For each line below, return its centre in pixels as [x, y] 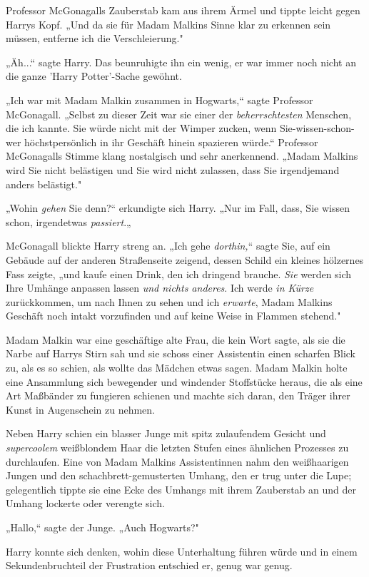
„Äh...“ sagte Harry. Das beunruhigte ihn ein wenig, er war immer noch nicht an [181, 62]
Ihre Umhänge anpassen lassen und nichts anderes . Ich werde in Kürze [160, 288]
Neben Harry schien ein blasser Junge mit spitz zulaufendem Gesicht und [166, 433]
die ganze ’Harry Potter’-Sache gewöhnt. [94, 76]
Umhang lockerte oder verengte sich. [86, 503]
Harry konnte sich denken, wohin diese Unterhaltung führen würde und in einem [182, 551]
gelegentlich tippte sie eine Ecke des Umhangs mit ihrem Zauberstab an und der [181, 489]
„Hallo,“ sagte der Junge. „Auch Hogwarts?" [102, 527]
